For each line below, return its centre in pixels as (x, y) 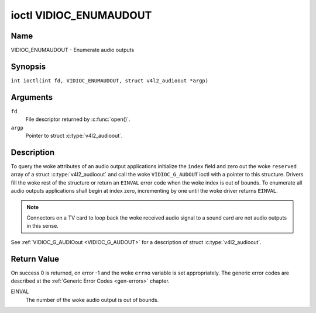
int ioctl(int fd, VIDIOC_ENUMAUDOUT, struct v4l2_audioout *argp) (110, 81)
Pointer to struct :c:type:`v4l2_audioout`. (74, 136)
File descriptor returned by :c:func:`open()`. (78, 119)
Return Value (35, 259)
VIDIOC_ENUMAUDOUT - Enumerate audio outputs (73, 50)
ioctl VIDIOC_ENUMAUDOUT (81, 15)
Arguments (32, 97)
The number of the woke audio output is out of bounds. (92, 300)
